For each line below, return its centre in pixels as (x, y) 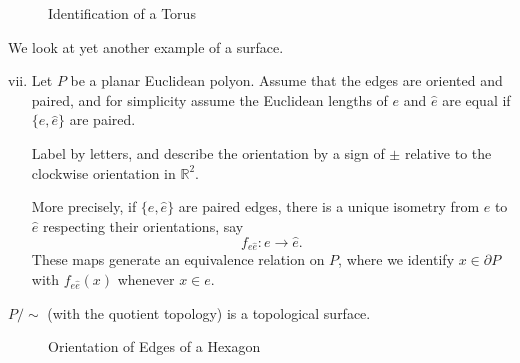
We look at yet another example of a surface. (146, 46)
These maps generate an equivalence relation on (178, 259)
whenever (146, 278)
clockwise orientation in (103, 172)
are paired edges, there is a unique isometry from (329, 206)
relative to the (448, 152)
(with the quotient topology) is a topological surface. (209, 312)
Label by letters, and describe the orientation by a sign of (208, 152)
